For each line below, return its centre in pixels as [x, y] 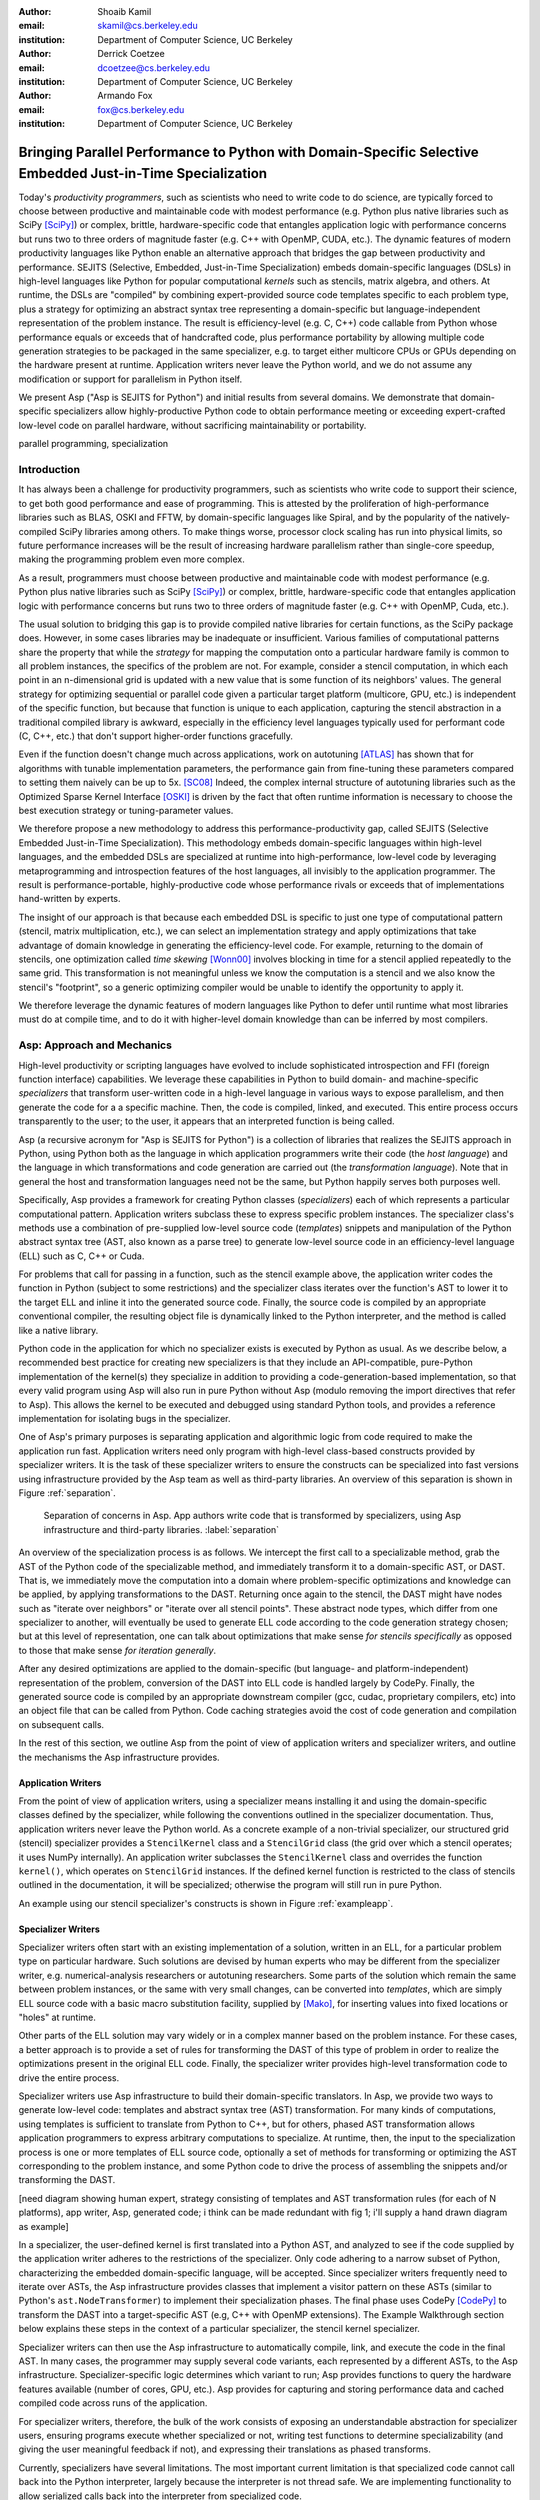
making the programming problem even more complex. [131, 559]
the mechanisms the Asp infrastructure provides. [119, 1757]
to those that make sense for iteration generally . [117, 1650]
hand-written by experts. [69, 899]
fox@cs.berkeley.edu [141, 109]
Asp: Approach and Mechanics [95, 1045]
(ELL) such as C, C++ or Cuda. [81, 1256]
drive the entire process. [69, 2077]
